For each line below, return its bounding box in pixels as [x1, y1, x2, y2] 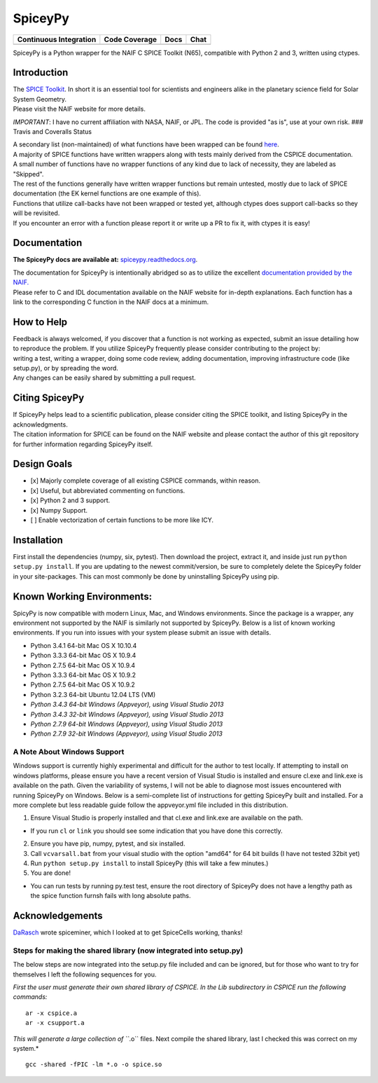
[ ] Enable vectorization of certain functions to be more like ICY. [30, 516, 213, 525]
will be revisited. [13, 209, 60, 217]
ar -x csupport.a [25, 1019, 85, 1027]
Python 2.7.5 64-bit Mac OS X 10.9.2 [30, 680, 136, 689]
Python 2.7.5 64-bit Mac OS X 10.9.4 [30, 661, 136, 669]
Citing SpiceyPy [13, 392, 85, 404]
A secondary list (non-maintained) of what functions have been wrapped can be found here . [13, 140, 279, 149]
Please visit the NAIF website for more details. [13, 105, 146, 113]
